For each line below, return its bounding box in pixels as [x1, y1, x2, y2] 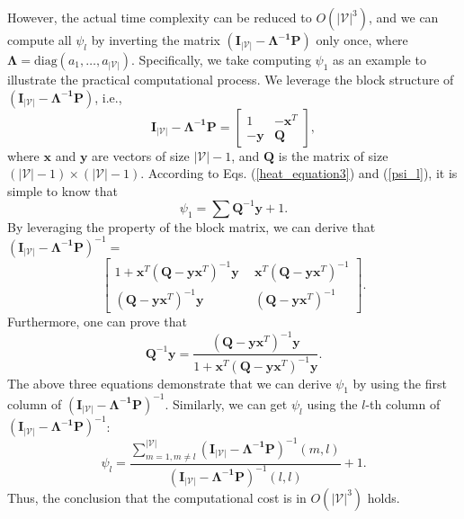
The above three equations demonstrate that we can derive [7, 373, 332, 392]
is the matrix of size [278, 146, 388, 165]
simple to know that [7, 181, 118, 200]
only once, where [316, 31, 408, 49]
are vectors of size [92, 146, 190, 165]
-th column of [365, 394, 441, 413]
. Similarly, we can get [165, 394, 288, 413]
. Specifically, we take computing [130, 50, 311, 68]
